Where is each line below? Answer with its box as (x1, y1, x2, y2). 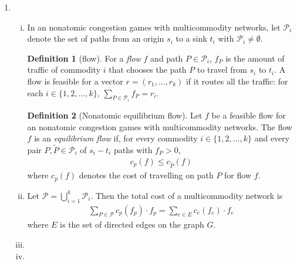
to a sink (176, 32, 207, 45)
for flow (224, 169, 251, 181)
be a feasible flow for (211, 109, 286, 121)
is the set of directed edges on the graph (60, 218, 204, 231)
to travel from (197, 63, 247, 76)
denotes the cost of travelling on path (79, 169, 214, 181)
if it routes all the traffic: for (185, 75, 288, 87)
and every (254, 132, 290, 144)
